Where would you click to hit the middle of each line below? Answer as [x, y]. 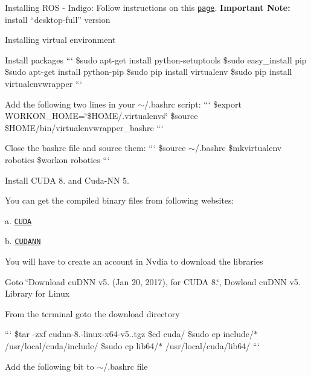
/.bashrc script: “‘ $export [193, 104]
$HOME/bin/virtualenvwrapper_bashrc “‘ [84, 127]
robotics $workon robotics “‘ [57, 159]
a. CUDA [18, 220]
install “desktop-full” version [58, 19]
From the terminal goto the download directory [92, 313]
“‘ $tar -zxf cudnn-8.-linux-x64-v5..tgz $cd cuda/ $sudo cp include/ [129, 334]
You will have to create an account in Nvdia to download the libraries [134, 261]
